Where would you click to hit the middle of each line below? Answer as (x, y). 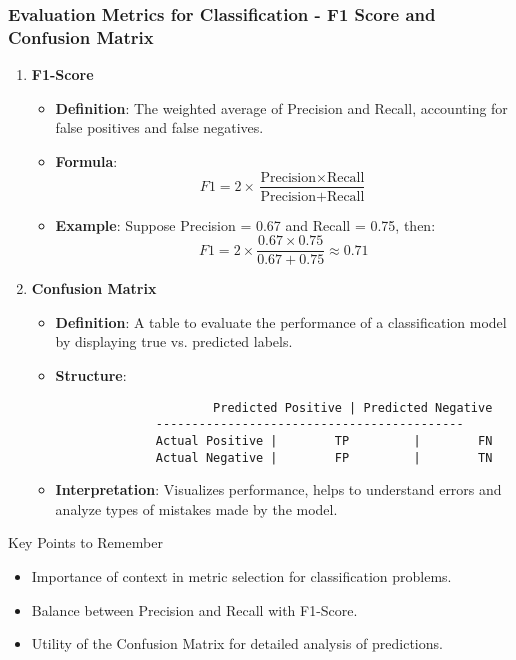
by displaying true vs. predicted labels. (174, 341)
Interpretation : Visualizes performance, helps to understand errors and (278, 489)
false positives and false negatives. (159, 127)
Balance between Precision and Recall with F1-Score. (194, 609)
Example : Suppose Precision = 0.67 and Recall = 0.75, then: (245, 224)
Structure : (91, 375)
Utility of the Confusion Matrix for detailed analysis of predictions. (237, 643)
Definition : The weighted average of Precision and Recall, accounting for (281, 107)
